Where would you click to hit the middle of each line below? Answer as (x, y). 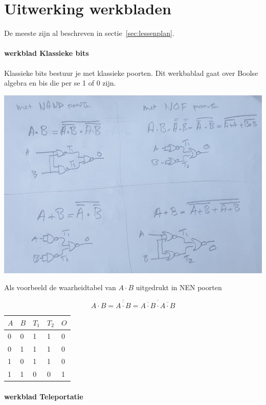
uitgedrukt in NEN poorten (179, 287)
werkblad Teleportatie (44, 396)
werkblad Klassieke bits (47, 53)
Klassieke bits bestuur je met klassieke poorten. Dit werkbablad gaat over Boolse (131, 73)
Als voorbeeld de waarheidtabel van (60, 287)
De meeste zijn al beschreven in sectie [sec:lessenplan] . (89, 33)
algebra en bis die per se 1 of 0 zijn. (60, 83)
